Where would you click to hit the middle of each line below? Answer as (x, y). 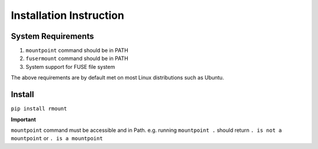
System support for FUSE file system (70, 67)
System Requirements (52, 36)
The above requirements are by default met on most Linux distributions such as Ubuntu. (117, 78)
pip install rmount (39, 109)
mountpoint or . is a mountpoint (57, 138)
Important (24, 119)
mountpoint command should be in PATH (77, 51)
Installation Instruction (68, 15)
